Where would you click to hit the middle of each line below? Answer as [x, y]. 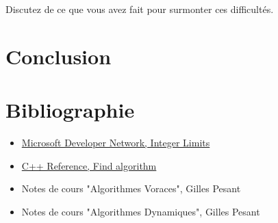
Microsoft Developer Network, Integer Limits [116, 143]
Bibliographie [70, 110]
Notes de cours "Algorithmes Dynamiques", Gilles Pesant [141, 211]
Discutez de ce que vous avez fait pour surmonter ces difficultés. [140, 9]
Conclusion [59, 56]
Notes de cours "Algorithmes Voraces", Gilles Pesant [131, 188]
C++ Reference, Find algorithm [89, 165]
